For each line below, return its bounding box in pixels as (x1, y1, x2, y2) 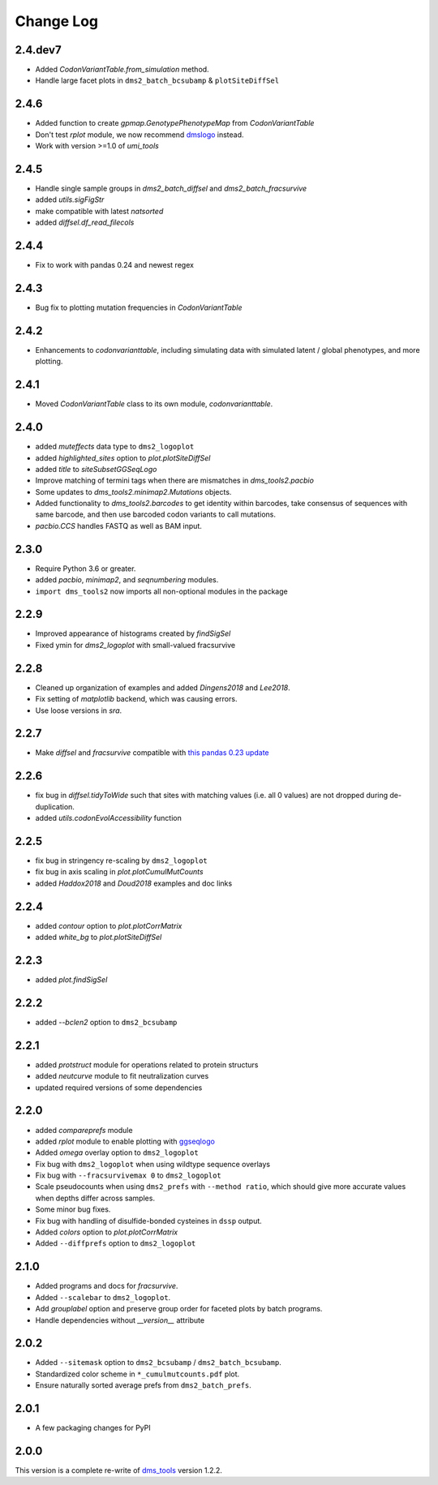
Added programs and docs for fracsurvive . (35, 1281, 178, 1291)
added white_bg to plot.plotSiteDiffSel (35, 933, 162, 942)
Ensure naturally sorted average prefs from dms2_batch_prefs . (35, 1380, 251, 1390)
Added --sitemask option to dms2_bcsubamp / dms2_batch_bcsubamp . (35, 1358, 281, 1367)
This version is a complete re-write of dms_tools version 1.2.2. (15, 1466, 223, 1475)
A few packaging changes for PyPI (35, 1423, 151, 1433)
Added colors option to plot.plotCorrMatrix (35, 1227, 178, 1237)
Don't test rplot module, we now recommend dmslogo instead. (35, 130, 244, 139)
